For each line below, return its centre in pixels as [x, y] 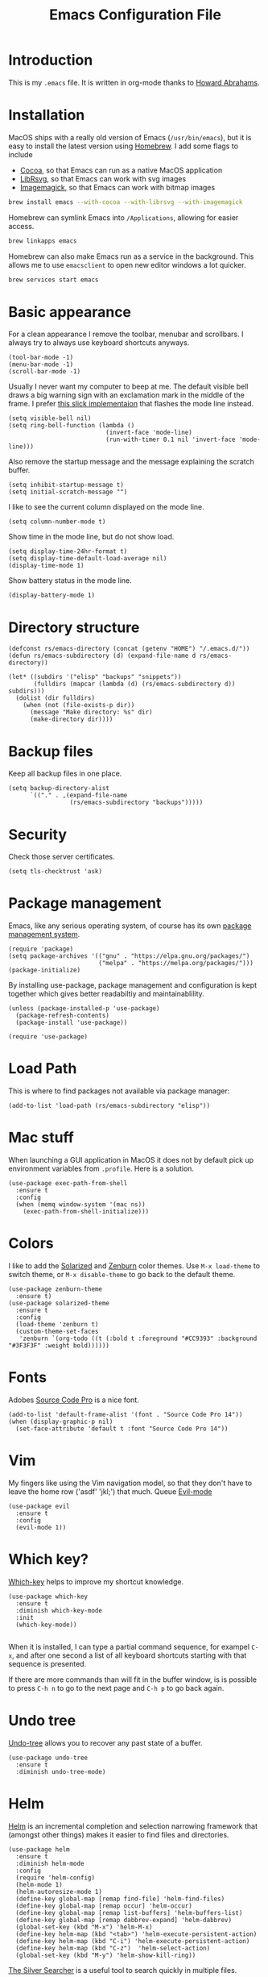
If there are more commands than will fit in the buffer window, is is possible [133, 1679]
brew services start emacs [54, 280]
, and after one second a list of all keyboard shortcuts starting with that [129, 1655]
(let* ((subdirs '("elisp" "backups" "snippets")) [95, 677]
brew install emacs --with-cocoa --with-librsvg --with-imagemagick [126, 202]
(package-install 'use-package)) [72, 1023]
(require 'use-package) [48, 1037]
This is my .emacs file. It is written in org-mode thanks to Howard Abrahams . [134, 82]
